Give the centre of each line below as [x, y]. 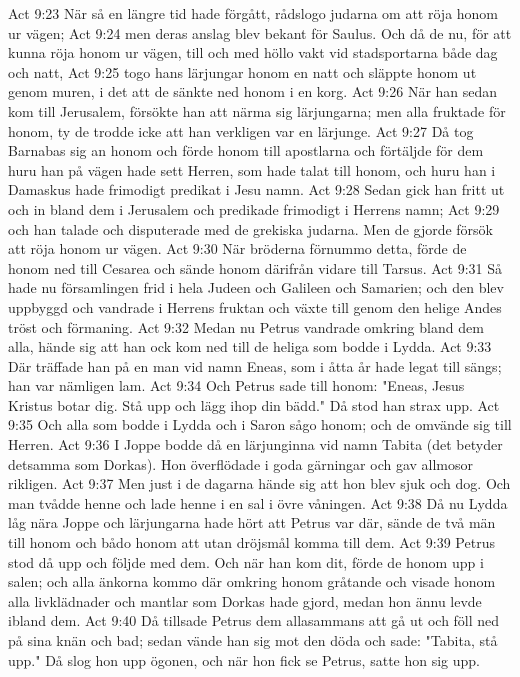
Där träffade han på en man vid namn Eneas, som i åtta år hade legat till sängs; [255, 365]
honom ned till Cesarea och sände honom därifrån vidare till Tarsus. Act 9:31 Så [255, 267]
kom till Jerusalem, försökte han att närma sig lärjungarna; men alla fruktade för [257, 110]
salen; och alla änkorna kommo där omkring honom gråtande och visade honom [252, 581]
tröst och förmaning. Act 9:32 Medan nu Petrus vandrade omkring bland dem [246, 326]
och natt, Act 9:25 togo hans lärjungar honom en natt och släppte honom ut [242, 71]
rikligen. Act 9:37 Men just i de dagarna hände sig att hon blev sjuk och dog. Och [259, 483]
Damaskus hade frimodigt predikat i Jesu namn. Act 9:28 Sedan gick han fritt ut [256, 189]
